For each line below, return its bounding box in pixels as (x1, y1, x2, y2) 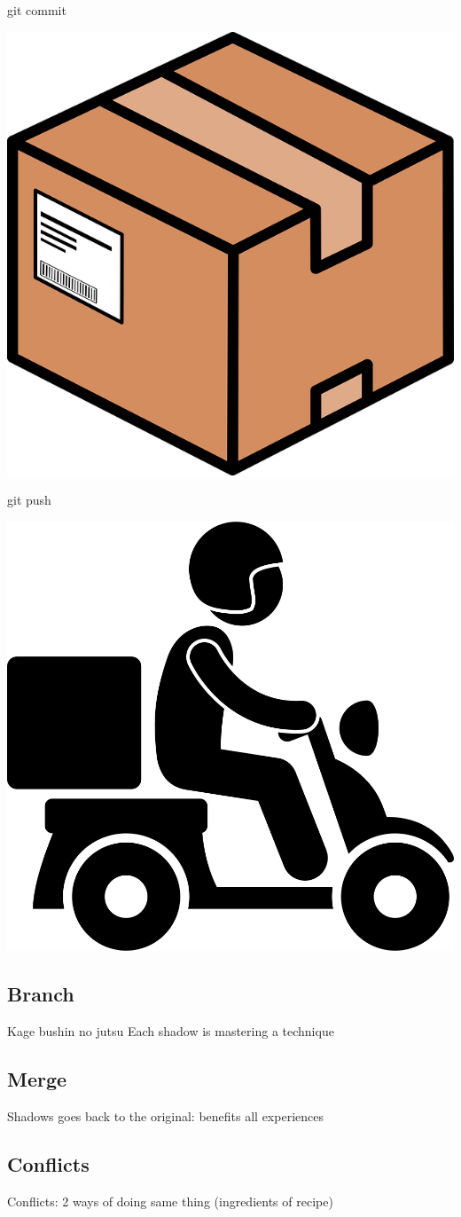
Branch (7, 980, 74, 1008)
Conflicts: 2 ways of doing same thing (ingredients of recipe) (7, 1191, 333, 1210)
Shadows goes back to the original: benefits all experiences (7, 1106, 324, 1125)
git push (7, 491, 51, 509)
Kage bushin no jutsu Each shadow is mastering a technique (7, 1022, 334, 1040)
